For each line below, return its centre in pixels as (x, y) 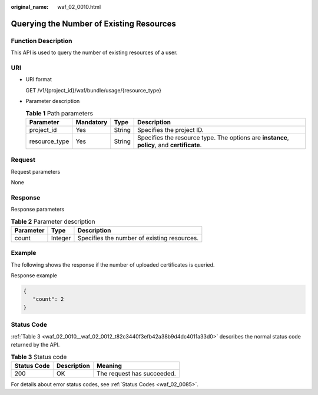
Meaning (109, 366)
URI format (39, 79)
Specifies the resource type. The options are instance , (213, 137)
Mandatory (92, 122)
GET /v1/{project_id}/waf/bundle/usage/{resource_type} (94, 90)
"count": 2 (48, 299)
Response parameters (38, 210)
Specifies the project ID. (171, 130)
